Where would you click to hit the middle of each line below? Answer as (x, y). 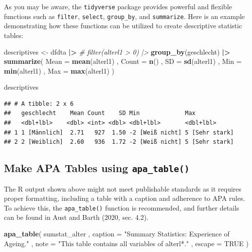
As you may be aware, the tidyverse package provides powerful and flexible (118, 6)
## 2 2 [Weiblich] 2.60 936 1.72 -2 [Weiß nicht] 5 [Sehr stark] (119, 142)
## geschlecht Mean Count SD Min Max (100, 113)
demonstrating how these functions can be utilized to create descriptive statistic (123, 26)
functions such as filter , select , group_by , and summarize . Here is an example (124, 16)
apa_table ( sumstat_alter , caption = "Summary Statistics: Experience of (117, 234)
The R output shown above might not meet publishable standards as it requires (123, 188)
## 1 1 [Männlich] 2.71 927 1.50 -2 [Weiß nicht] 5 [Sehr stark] (119, 132)
